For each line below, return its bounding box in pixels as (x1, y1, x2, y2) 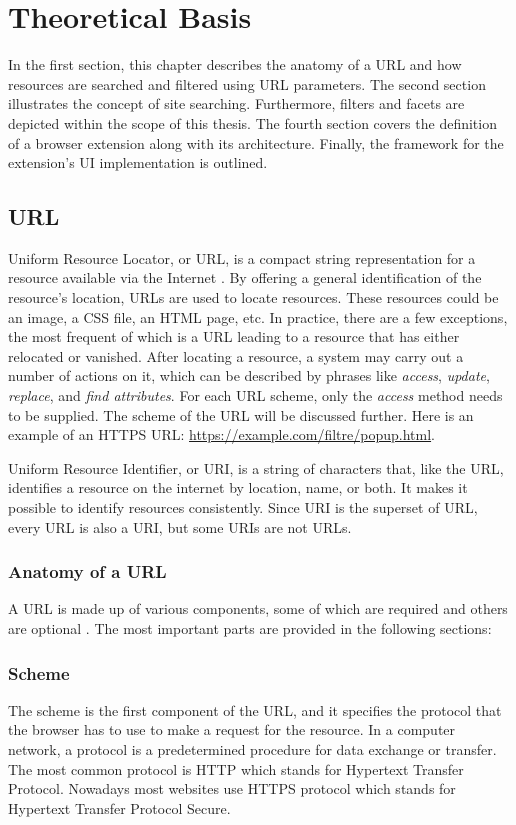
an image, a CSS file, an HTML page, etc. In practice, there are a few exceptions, (8, 306, 508, 327)
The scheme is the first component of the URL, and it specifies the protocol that (8, 699, 502, 720)
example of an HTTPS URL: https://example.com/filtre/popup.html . (8, 424, 435, 445)
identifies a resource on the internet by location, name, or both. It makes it (8, 477, 468, 498)
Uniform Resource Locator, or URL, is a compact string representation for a (8, 247, 476, 268)
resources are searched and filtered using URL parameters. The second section (8, 73, 486, 94)
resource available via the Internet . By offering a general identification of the (8, 267, 482, 288)
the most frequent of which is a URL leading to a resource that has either (8, 326, 460, 347)
